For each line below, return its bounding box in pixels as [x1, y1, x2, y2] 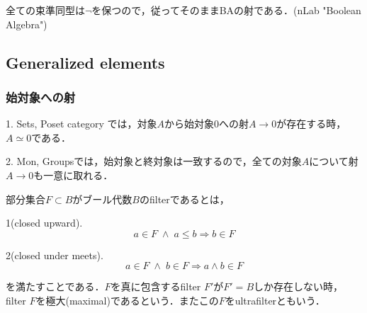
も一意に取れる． [33, 167, 113, 182]
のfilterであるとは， [139, 191, 230, 206]
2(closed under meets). [6, 247, 103, 262]
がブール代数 [72, 191, 132, 206]
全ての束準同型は [6, 3, 85, 17]
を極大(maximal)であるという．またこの [35, 292, 219, 307]
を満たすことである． [6, 279, 105, 294]
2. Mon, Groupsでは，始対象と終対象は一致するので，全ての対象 [6, 154, 302, 169]
